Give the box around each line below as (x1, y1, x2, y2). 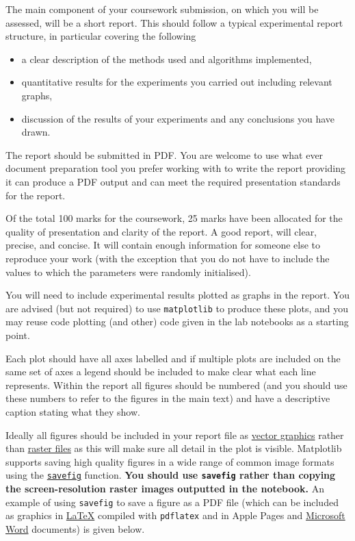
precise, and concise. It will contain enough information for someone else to (5, 238, 321, 252)
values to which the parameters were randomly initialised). (5, 264, 251, 279)
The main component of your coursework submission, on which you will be (5, 2, 319, 16)
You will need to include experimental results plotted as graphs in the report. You (5, 288, 350, 302)
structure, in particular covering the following (5, 29, 196, 43)
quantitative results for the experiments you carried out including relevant (21, 75, 332, 89)
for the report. (5, 188, 66, 202)
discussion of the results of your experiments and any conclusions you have (21, 111, 335, 125)
